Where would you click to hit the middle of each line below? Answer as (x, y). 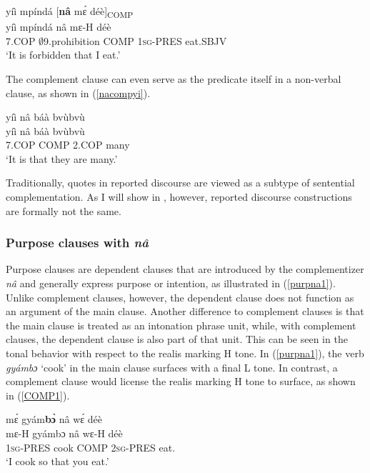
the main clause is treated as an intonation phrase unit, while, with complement (181, 325)
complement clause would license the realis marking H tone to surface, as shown (181, 381)
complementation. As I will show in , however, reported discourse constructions (179, 197)
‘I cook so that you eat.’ (57, 461)
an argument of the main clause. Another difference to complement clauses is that (185, 311)
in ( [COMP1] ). (38, 395)
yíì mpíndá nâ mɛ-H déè (59, 27)
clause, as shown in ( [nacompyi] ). (78, 93)
